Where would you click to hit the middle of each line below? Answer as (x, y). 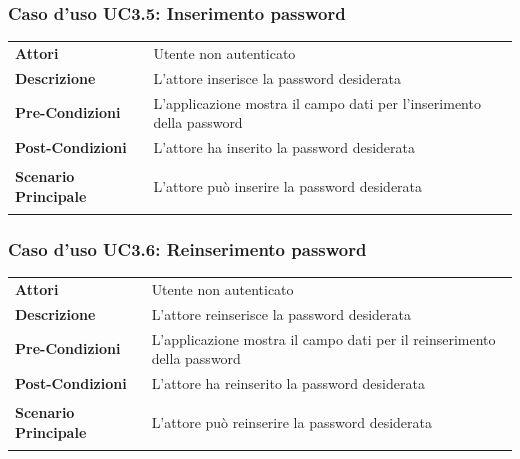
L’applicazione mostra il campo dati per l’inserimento (317, 102)
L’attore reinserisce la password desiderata (281, 313)
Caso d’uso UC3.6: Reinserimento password (187, 248)
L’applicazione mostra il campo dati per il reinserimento (323, 338)
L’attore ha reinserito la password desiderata (288, 383)
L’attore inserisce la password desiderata (277, 77)
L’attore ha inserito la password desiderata (284, 147)
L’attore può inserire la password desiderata (288, 185)
